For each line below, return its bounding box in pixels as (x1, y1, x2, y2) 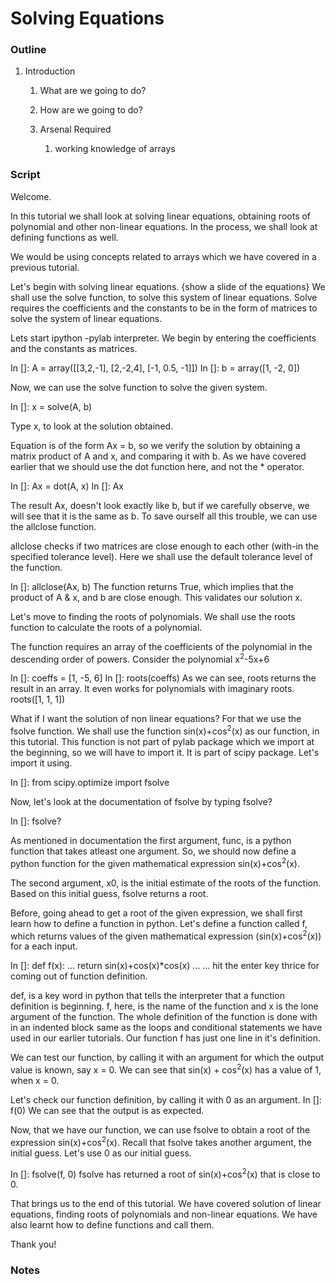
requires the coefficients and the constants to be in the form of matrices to (10, 302, 318, 314)
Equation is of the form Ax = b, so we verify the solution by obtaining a (10, 439, 301, 451)
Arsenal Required (39, 123, 112, 136)
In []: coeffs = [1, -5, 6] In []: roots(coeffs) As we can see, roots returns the (10, 672, 317, 684)
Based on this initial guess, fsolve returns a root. (10, 887, 209, 899)
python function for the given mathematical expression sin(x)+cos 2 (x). (10, 856, 300, 869)
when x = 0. (10, 1075, 60, 1087)
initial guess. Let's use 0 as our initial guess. (10, 1147, 192, 1159)
